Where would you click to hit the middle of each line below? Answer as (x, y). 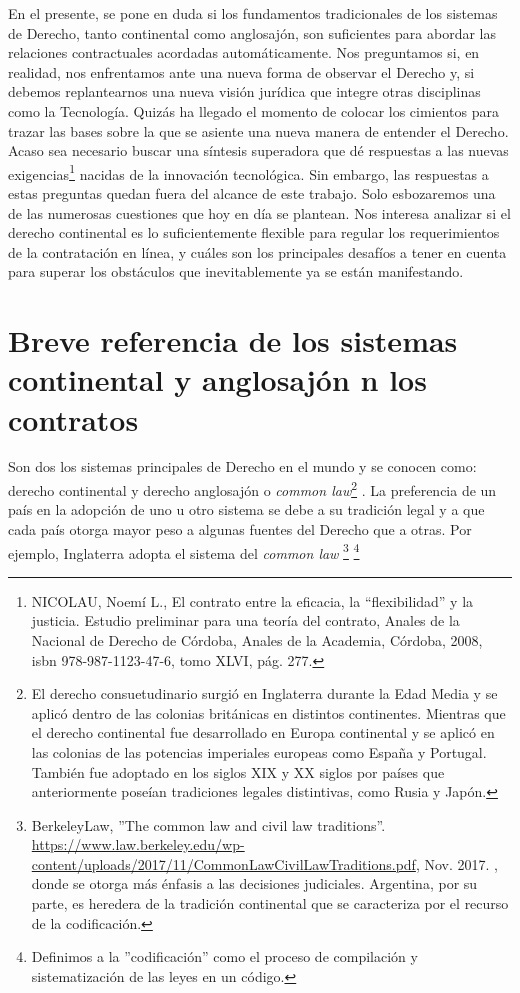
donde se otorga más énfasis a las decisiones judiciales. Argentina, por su (254, 883)
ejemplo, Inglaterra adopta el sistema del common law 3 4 (184, 551)
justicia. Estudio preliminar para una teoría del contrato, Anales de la (245, 620)
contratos (73, 418)
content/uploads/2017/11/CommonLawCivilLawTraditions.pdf (223, 863)
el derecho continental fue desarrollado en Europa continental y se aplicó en (263, 732)
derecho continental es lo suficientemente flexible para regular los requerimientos (254, 232)
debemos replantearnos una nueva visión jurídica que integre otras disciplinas (244, 91)
